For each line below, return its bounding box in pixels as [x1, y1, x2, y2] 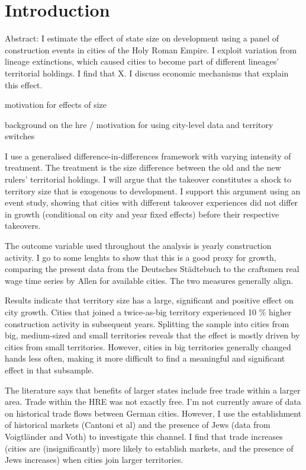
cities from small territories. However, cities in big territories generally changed [5, 340, 291, 353]
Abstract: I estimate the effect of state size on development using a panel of [5, 32, 279, 44]
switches [5, 130, 35, 142]
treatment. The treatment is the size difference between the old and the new [5, 161, 281, 174]
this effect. [5, 78, 43, 91]
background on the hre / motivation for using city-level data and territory [5, 118, 273, 130]
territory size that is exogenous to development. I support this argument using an [5, 184, 301, 197]
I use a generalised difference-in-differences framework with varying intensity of [5, 149, 291, 162]
